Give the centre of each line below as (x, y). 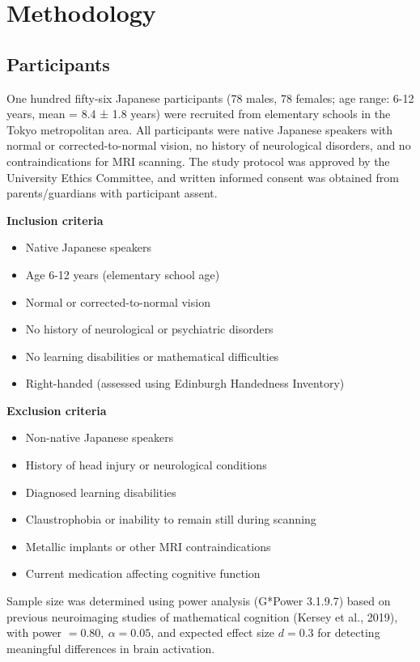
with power (34, 632)
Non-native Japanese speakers (100, 437)
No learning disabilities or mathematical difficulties (152, 356)
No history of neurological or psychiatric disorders (149, 329)
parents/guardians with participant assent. (112, 193)
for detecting (349, 632)
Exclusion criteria (57, 410)
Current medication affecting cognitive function (143, 573)
